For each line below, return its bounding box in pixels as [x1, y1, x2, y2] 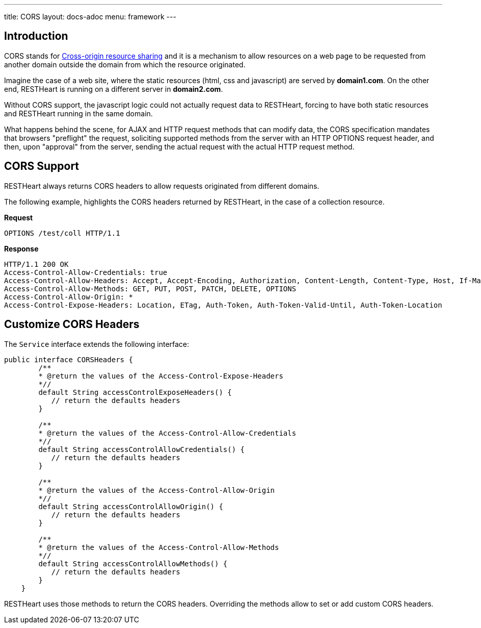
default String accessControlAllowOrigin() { [38, 502, 223, 511]
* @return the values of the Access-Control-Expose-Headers [38, 371, 283, 380]
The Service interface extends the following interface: [4, 339, 190, 348]
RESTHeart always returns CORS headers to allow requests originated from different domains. [4, 181, 319, 190]
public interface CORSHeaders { [4, 355, 133, 364]
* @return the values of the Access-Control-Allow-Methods [38, 543, 279, 551]
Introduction [4, 30, 68, 43]
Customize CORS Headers [4, 318, 140, 331]
